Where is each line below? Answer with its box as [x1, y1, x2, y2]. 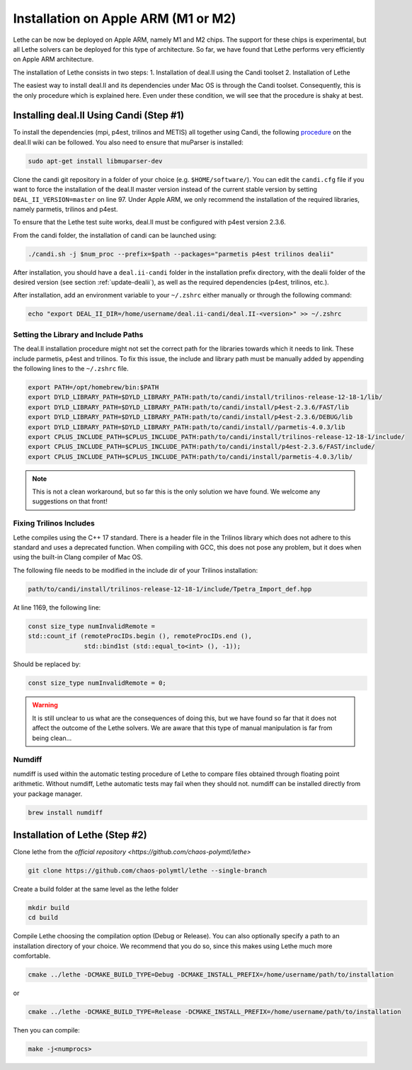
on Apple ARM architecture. [13, 55, 94, 64]
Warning [32, 701, 58, 710]
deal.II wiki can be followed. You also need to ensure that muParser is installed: [13, 138, 244, 147]
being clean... [32, 734, 72, 742]
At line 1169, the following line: [13, 603, 101, 612]
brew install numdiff [28, 808, 103, 816]
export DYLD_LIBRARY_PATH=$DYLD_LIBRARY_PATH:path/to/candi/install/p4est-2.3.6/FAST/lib [28, 403, 350, 411]
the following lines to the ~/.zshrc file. [13, 364, 129, 372]
